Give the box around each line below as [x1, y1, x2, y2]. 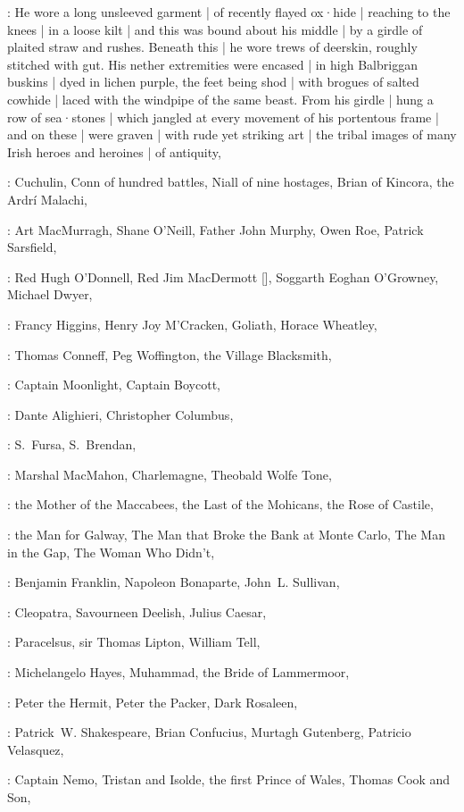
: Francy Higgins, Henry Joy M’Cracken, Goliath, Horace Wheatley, [7, 314, 377, 333]
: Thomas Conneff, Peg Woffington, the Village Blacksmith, [7, 345, 332, 364]
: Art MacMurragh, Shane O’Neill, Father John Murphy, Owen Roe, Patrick [7, 220, 424, 239]
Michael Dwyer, [7, 285, 93, 304]
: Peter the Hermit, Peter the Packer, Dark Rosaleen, [7, 692, 298, 711]
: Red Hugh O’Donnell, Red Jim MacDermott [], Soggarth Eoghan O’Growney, [7, 267, 439, 286]
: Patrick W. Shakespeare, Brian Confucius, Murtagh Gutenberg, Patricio [7, 723, 411, 741]
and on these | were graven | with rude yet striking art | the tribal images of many [7, 125, 457, 144]
